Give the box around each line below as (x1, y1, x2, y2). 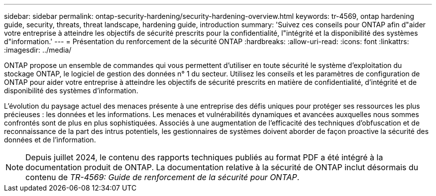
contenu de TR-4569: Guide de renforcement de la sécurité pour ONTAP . (25, 172, 300, 182)
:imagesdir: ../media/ (4, 46, 72, 54)
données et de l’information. (4, 135, 96, 144)
